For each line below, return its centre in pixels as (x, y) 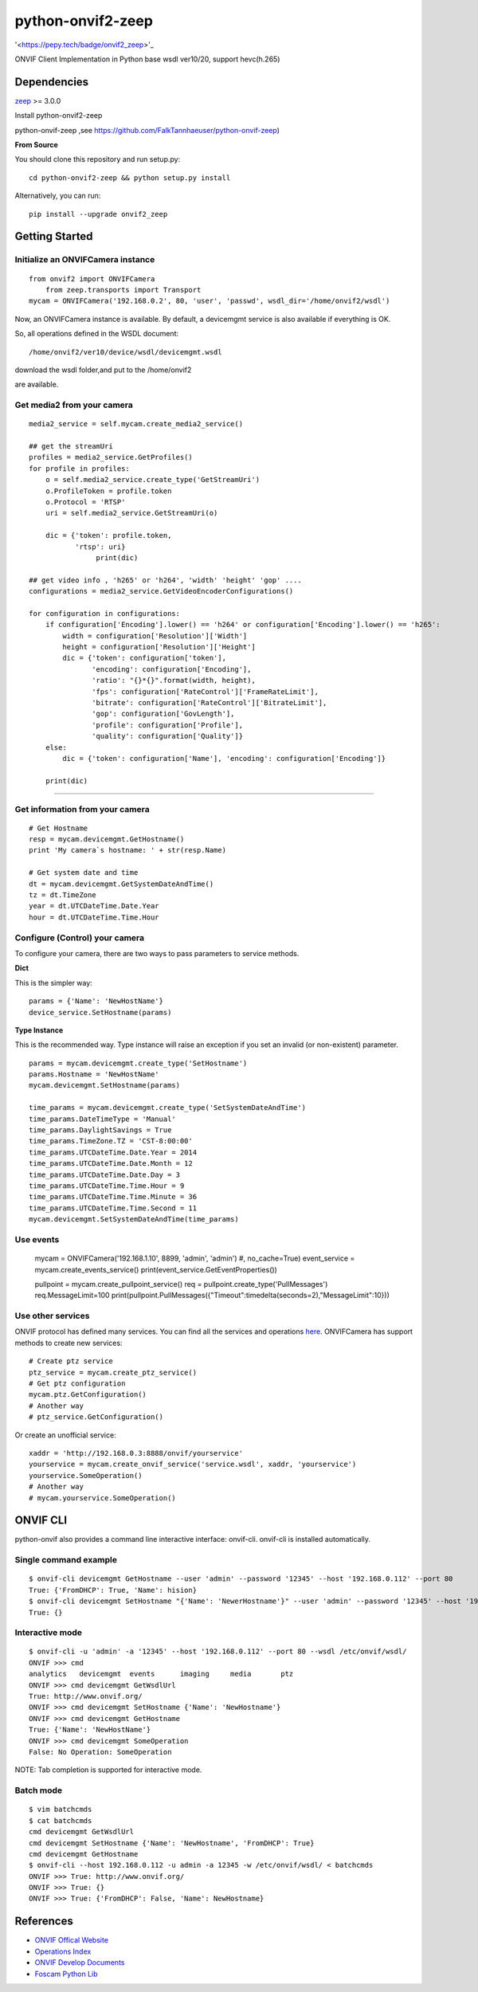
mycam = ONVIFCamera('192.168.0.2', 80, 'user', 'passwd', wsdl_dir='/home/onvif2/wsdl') (210, 301)
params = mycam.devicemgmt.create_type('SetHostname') (138, 1063)
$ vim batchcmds (61, 1810)
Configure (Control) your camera (80, 938)
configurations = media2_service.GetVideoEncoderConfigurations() (161, 591)
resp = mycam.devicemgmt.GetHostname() (107, 839)
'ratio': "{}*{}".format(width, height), (174, 680)
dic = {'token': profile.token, (108, 535)
